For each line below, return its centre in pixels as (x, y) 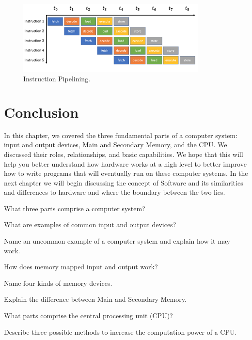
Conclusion (41, 112)
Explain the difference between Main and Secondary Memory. (95, 299)
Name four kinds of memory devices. (58, 283)
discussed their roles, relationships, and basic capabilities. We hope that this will (124, 154)
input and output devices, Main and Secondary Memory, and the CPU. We (116, 145)
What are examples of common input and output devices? (90, 224)
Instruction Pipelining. (57, 79)
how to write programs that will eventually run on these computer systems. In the (126, 173)
